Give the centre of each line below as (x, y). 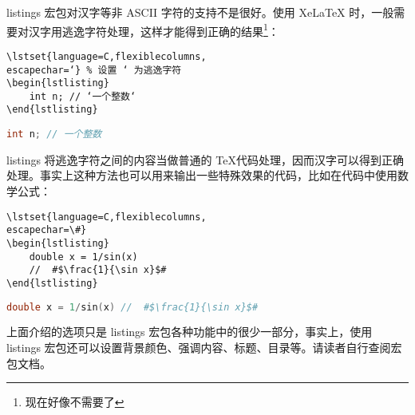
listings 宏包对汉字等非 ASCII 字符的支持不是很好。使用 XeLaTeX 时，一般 (200, 12)
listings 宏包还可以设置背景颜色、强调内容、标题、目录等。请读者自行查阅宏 (204, 347)
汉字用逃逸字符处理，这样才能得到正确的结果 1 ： (154, 30)
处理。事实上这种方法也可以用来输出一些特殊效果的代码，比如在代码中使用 (202, 175)
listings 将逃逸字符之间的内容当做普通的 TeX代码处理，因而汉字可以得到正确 (205, 159)
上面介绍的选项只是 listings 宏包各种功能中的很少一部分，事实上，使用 (190, 332)
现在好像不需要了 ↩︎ (75, 402)
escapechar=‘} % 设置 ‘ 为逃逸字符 (94, 70)
